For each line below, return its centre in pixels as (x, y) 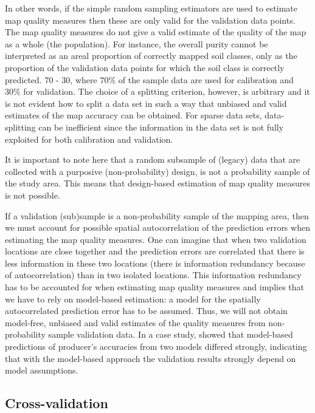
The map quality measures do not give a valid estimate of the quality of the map (156, 32)
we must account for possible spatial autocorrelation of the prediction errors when (157, 227)
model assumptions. (42, 370)
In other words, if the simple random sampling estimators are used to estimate (151, 8)
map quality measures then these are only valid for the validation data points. (150, 20)
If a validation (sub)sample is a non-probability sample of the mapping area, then (157, 215)
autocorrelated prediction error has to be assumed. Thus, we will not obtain (146, 311)
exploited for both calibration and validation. (89, 139)
